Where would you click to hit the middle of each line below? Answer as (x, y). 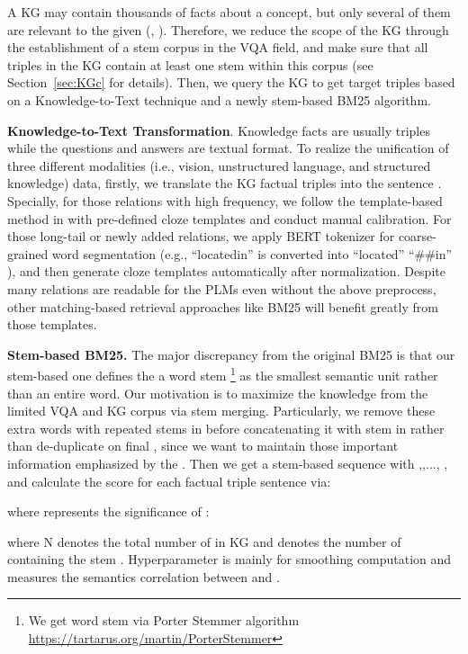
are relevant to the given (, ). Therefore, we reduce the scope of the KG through (228, 29)
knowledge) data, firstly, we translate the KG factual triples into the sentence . (225, 183)
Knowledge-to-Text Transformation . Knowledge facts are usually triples (219, 130)
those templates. (52, 324)
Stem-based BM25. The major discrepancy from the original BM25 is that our (231, 354)
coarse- (417, 236)
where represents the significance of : (108, 511)
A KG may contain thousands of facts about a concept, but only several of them (229, 12)
